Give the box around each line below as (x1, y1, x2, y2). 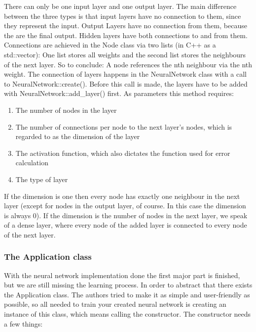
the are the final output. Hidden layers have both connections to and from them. (4, 30, 248, 40)
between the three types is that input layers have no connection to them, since (4, 10, 241, 21)
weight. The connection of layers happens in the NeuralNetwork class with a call (4, 69, 247, 79)
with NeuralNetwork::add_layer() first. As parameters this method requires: (4, 88, 234, 98)
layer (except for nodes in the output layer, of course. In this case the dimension (4, 200, 246, 211)
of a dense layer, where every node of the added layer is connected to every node (4, 220, 247, 230)
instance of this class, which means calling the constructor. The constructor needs (4, 309, 251, 319)
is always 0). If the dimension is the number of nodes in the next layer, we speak (4, 210, 248, 220)
